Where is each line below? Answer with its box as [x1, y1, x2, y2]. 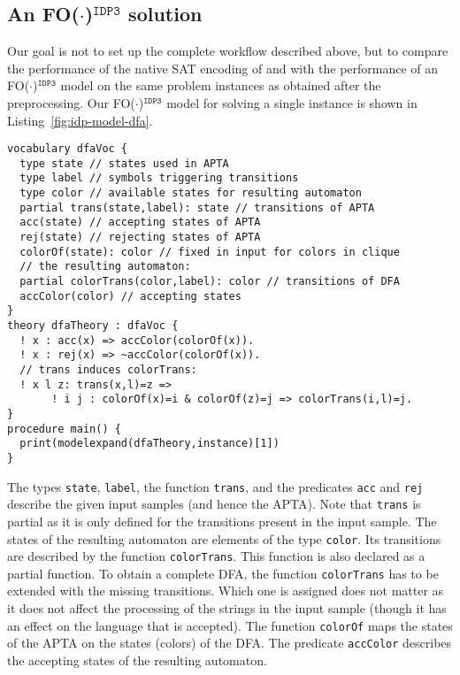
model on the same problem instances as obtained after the [60, 76, 381, 95]
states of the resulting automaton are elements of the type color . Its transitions [7, 529, 441, 548]
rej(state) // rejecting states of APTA [19, 231, 261, 244]
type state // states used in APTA [19, 157, 229, 170]
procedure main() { [7, 422, 121, 435]
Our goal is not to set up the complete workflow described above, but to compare [7, 42, 448, 60]
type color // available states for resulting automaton [19, 187, 362, 200]
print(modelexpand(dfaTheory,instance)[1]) [19, 437, 280, 450]
